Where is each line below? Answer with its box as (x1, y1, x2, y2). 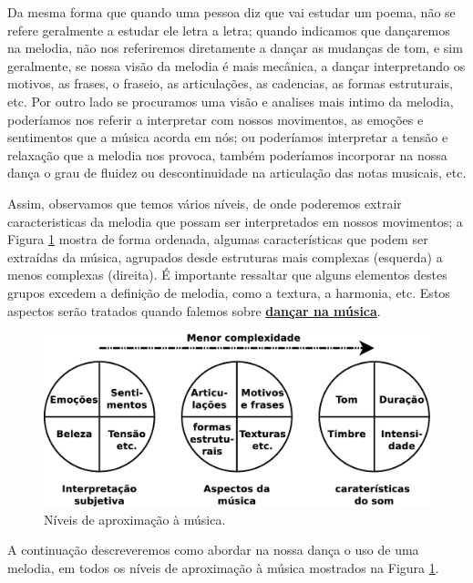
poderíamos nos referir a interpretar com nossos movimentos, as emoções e (7, 109, 424, 128)
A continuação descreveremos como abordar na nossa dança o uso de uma (7, 540, 419, 559)
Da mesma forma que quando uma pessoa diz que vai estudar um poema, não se (7, 3, 456, 21)
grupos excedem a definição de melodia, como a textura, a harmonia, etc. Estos (7, 282, 450, 302)
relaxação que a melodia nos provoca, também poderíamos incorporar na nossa (7, 145, 447, 164)
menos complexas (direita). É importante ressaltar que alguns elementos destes (7, 265, 447, 284)
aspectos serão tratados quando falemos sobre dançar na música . (7, 301, 381, 320)
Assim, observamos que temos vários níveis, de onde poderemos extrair (7, 193, 402, 212)
